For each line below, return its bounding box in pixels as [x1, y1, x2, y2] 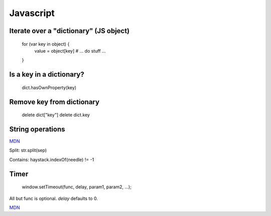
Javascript [9, 8, 55, 19]
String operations [9, 125, 65, 133]
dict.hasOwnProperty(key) [22, 84, 77, 90]
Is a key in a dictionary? [9, 70, 85, 79]
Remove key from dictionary [9, 98, 100, 106]
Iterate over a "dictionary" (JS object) [9, 27, 130, 35]
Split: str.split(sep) [9, 147, 47, 153]
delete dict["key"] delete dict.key [22, 112, 90, 118]
